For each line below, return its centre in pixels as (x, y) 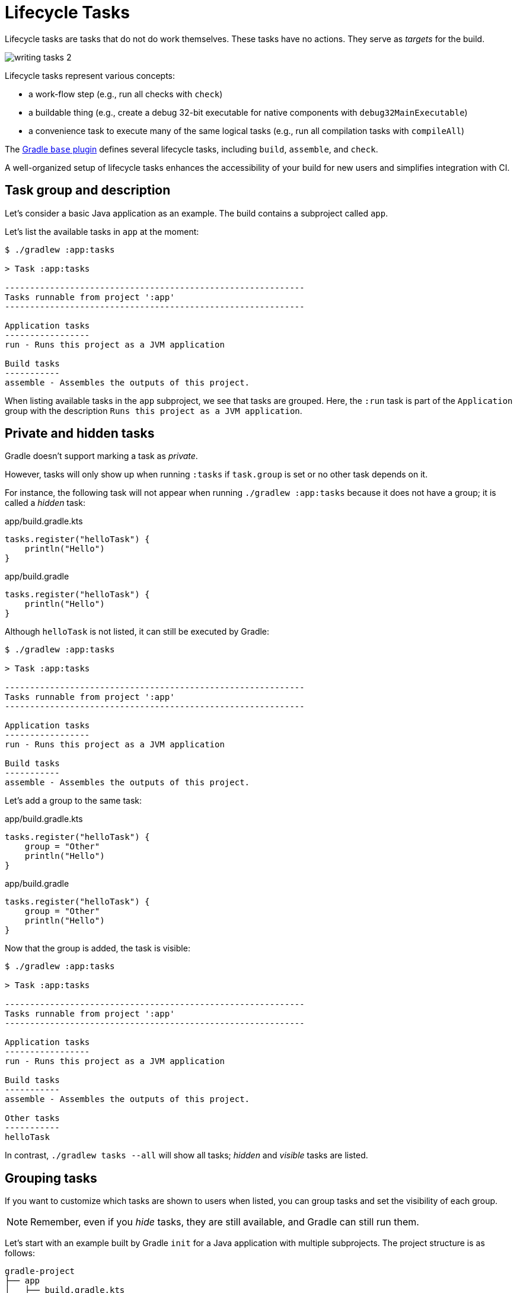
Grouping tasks (51, 1178)
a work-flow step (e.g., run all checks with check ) (126, 94)
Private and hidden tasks (80, 434)
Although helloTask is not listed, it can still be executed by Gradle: (137, 632)
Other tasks (32, 1118)
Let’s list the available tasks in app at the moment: (102, 231)
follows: (20, 1253)
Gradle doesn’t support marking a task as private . (101, 456)
